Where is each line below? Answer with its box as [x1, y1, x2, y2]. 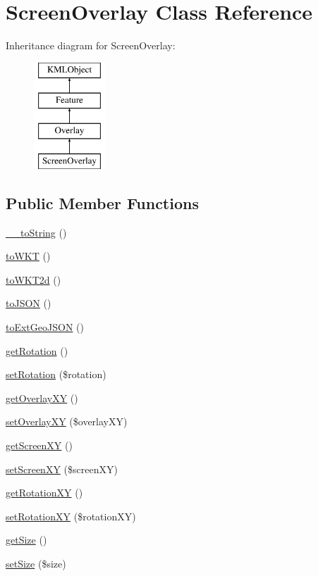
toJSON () [6, 296, 51, 311]
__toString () [6, 225, 67, 239]
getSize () [6, 532, 47, 547]
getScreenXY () [6, 438, 73, 453]
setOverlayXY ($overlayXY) [6, 414, 128, 429]
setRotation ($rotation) [6, 367, 106, 382]
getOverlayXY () [6, 390, 78, 405]
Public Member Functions [6, 192, 199, 213]
